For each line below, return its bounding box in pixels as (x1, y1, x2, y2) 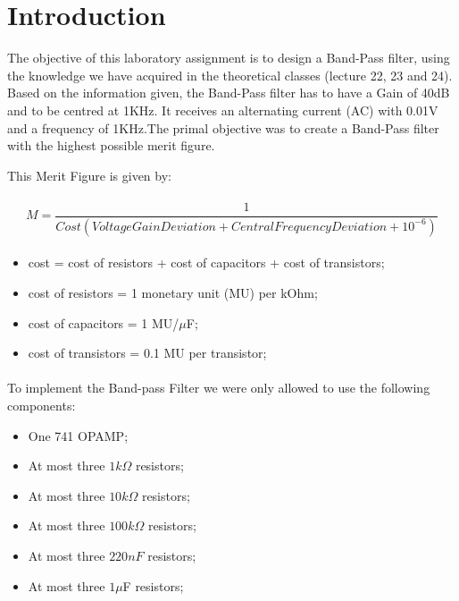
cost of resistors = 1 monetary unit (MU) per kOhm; (28, 283, 318, 301)
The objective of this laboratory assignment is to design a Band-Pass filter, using (7, 48, 450, 67)
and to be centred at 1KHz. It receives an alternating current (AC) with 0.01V (7, 100, 438, 119)
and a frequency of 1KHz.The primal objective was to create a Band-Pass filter (7, 118, 439, 137)
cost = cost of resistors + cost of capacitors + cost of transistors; (28, 253, 385, 272)
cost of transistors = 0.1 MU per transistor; (28, 343, 267, 362)
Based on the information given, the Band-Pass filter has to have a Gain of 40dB (7, 83, 450, 102)
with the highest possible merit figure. (7, 136, 215, 155)
